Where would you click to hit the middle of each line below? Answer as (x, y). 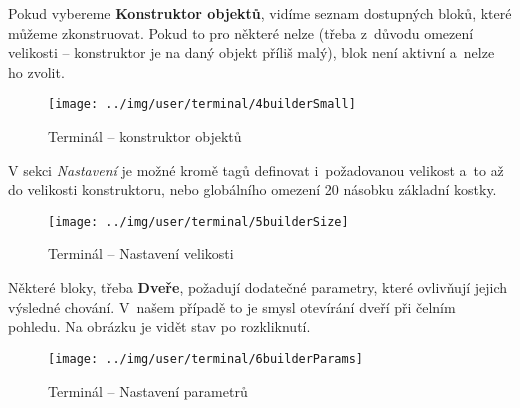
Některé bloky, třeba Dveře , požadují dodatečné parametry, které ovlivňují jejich (258, 287)
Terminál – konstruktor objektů (145, 136)
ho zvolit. (36, 71)
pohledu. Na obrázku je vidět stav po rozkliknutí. (159, 326)
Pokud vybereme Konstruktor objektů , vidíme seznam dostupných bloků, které (260, 13)
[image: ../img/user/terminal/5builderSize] (198, 221)
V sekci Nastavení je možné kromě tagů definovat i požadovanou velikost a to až (256, 169)
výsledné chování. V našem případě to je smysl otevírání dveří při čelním (232, 306)
